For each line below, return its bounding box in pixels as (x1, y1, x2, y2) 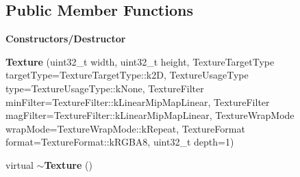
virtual (5, 157, 34, 172)
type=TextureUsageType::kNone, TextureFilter (5, 81, 204, 95)
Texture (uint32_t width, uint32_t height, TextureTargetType (5, 54, 275, 68)
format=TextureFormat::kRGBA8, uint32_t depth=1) (5, 135, 234, 149)
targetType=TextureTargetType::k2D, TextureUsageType (5, 68, 249, 82)
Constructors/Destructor (5, 31, 126, 46)
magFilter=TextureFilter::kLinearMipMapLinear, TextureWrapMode (5, 108, 295, 122)
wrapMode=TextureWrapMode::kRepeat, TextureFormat (5, 121, 245, 135)
